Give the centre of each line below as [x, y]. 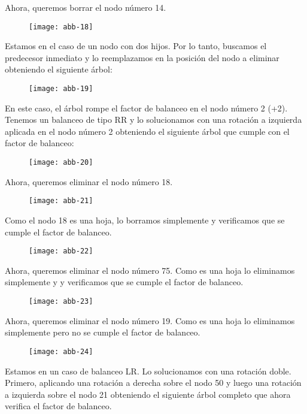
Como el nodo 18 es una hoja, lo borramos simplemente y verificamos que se [145, 220]
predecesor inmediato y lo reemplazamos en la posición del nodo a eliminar [142, 57]
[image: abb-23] [61, 301]
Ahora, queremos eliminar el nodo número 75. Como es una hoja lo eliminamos [150, 270]
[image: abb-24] [61, 351]
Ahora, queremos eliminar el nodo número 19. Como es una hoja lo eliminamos [150, 320]
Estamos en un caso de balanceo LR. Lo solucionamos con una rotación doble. [148, 371]
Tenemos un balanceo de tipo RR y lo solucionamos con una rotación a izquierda [153, 120]
